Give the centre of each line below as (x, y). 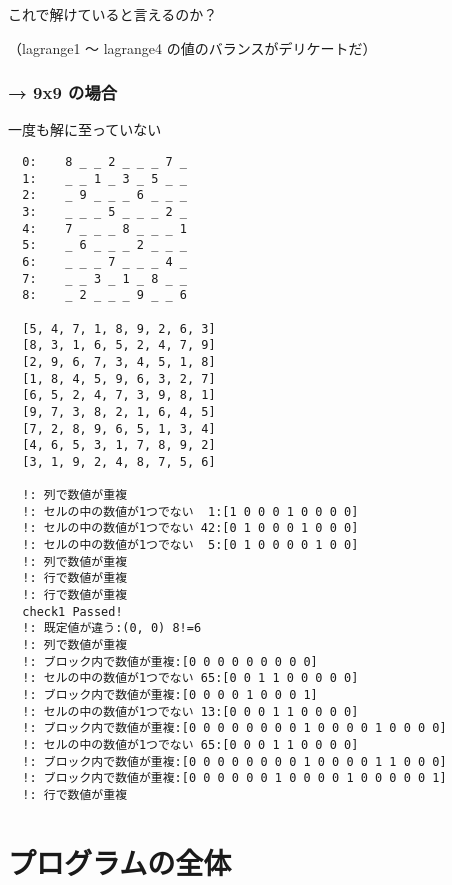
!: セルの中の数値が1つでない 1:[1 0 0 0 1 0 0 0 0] (190, 511)
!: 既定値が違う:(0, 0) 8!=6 (112, 628)
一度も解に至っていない (85, 129)
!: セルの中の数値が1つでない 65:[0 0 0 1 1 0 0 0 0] (190, 744)
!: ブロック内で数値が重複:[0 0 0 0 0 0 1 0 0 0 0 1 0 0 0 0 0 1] (234, 778)
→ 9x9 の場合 (63, 92)
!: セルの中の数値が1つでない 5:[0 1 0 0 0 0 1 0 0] (190, 545)
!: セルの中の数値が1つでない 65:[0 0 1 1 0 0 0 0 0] (190, 678)
